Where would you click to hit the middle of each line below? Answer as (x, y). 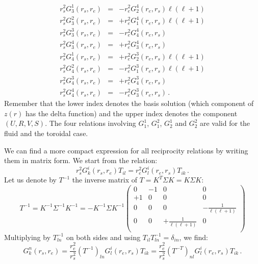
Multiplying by (28, 237)
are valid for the (225, 123)
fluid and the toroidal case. (46, 133)
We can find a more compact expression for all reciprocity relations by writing (126, 150)
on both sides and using (103, 237)
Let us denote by (30, 180)
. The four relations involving (91, 123)
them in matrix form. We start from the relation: (81, 160)
